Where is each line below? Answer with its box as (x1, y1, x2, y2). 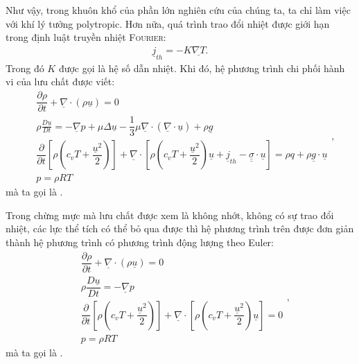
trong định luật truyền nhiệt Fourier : (6, 30, 166, 44)
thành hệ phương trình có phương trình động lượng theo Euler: (6, 235, 274, 250)
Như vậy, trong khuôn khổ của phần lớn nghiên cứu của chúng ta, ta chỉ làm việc (6, 3, 351, 17)
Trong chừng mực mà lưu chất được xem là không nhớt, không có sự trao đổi (6, 207, 334, 222)
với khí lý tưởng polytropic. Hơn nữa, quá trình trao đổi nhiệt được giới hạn (6, 16, 330, 31)
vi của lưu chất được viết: (6, 74, 115, 89)
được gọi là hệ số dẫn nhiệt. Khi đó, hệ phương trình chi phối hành (58, 60, 345, 75)
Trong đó (6, 60, 44, 75)
